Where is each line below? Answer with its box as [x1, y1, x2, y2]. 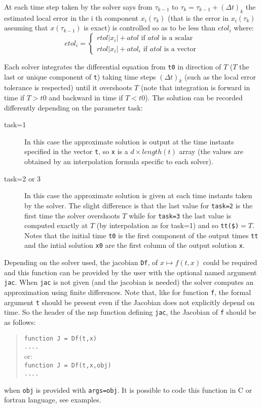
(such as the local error [184, 71, 256, 82]
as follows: [4, 317, 36, 327]
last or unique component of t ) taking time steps [4, 71, 156, 82]
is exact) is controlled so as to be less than [84, 22, 216, 33]
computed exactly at [24, 220, 88, 231]
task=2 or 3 [4, 173, 41, 183]
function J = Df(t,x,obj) [24, 361, 111, 369]
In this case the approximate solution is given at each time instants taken [24, 190, 252, 201]
